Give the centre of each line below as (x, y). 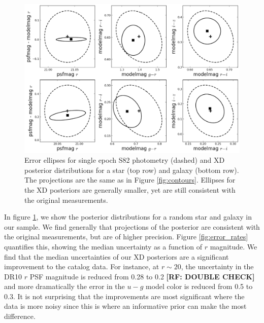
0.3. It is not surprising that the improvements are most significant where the (124, 296)
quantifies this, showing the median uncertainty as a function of (103, 246)
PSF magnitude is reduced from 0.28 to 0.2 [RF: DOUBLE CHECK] (142, 276)
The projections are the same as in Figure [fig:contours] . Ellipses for (130, 180)
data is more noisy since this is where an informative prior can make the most (125, 306)
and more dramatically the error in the (64, 286)
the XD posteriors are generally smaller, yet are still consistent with (130, 189)
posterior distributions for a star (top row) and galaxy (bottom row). (132, 170)
